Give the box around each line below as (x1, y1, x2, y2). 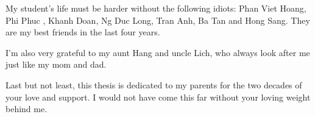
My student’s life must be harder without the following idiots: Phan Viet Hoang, (5, 2, 306, 14)
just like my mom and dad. (5, 58, 107, 71)
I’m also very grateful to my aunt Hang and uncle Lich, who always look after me (5, 46, 310, 58)
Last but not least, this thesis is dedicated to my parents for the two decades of (5, 78, 302, 91)
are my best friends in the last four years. (5, 26, 160, 38)
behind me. (5, 102, 48, 115)
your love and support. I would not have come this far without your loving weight (5, 90, 311, 103)
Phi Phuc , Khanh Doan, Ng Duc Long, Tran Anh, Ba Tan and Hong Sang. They (5, 13, 310, 26)
